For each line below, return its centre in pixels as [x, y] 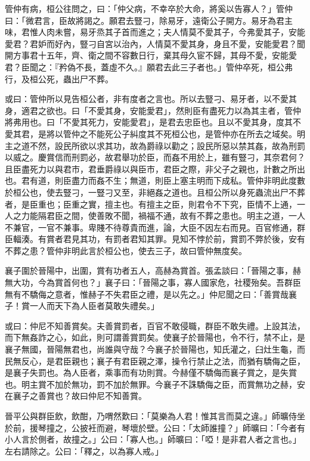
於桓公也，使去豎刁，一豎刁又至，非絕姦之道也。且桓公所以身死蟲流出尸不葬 [155, 192]
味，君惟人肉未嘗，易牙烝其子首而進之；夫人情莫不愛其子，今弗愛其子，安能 [155, 32]
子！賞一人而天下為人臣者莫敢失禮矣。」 [82, 306]
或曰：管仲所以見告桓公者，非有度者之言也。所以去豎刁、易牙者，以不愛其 [151, 99]
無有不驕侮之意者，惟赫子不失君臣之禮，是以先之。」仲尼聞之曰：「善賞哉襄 [151, 294]
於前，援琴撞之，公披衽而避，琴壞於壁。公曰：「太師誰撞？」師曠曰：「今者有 [155, 427]
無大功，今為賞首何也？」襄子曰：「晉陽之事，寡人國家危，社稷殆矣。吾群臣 [153, 282]
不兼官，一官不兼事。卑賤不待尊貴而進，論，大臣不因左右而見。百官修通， [151, 227]
